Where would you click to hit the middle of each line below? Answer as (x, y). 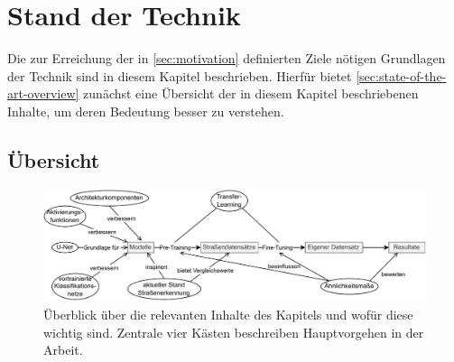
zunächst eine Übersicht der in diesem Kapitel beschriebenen (251, 93)
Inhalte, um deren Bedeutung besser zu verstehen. (146, 111)
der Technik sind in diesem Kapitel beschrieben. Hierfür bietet (180, 75)
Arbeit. (63, 350)
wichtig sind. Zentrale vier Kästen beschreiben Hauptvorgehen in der (234, 332)
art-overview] (43, 93)
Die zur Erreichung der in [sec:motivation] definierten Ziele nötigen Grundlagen (227, 58)
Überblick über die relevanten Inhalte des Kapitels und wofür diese (228, 314)
